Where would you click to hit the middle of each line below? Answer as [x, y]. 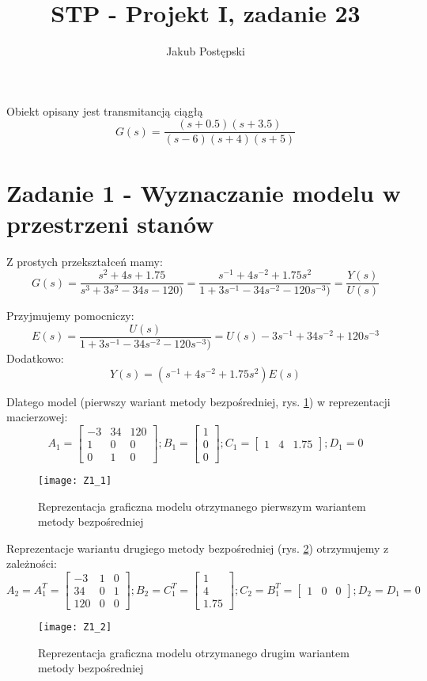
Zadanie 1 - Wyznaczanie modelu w [204, 192]
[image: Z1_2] [75, 628]
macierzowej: [37, 417]
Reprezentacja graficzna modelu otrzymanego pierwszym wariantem [202, 506]
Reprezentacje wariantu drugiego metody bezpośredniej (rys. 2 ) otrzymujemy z [198, 548]
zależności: [32, 563]
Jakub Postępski [206, 51]
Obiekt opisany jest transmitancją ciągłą [105, 110]
